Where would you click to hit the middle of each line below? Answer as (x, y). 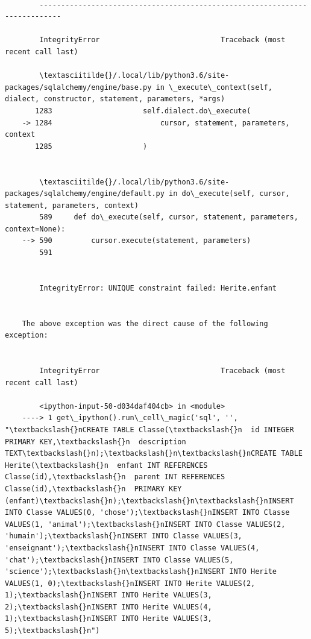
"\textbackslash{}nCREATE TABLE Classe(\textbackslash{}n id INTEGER (149, 430)
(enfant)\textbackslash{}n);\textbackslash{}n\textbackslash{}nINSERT (149, 501)
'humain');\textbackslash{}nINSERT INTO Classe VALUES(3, (124, 536)
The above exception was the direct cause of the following (145, 323)
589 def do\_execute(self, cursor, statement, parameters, (169, 217)
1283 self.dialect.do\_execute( (143, 111)
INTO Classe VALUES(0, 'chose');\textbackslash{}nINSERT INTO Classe (147, 513)
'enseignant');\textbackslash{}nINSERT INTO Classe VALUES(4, (132, 548)
